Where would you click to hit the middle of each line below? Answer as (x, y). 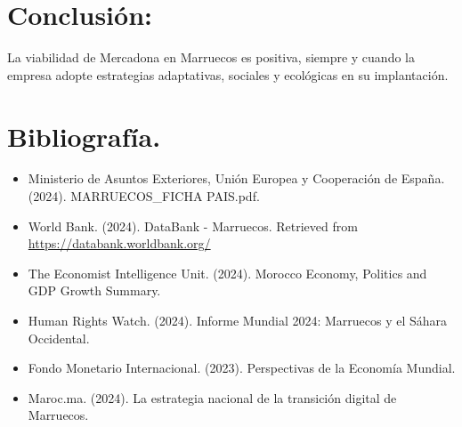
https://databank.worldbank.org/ (119, 243)
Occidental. (59, 338)
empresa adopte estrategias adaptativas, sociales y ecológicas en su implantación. (228, 74)
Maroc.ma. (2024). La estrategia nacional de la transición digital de (212, 397)
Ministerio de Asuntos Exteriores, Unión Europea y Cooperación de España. (236, 178)
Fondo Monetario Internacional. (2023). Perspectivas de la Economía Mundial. (242, 368)
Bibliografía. (84, 136)
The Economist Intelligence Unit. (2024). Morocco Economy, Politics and (227, 273)
